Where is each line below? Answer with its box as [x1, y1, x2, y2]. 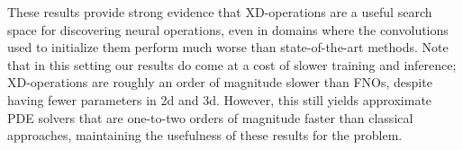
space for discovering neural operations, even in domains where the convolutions [7, 20, 449, 39]
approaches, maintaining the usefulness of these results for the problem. [7, 126, 403, 145]
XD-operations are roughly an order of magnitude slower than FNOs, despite [7, 73, 432, 92]
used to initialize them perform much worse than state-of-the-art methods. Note [7, 38, 449, 57]
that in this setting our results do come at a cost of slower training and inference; [7, 55, 457, 74]
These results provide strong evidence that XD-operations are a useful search [7, 3, 432, 21]
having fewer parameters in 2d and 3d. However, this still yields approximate [7, 90, 432, 109]
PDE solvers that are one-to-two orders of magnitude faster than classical [7, 108, 413, 127]
